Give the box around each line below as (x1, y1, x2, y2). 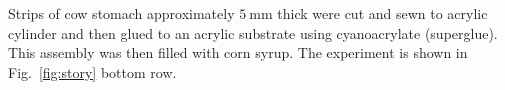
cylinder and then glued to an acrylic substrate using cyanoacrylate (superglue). (8, 22, 498, 43)
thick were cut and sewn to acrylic (277, 3, 488, 23)
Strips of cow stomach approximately (8, 3, 235, 23)
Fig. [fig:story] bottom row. (8, 61, 177, 82)
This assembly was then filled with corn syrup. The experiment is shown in (8, 42, 468, 63)
